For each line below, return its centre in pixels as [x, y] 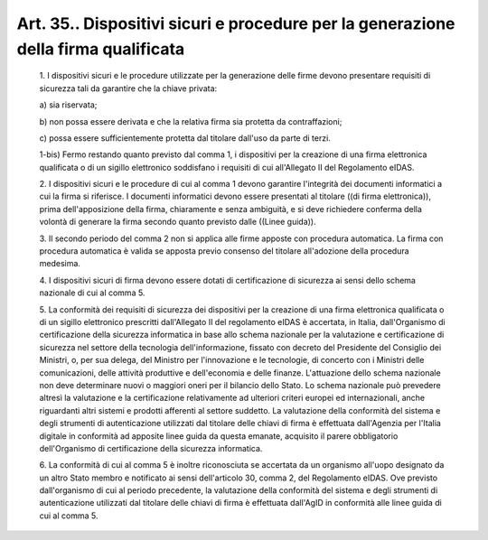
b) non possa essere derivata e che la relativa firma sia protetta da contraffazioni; [191, 121]
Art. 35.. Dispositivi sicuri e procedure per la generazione [236, 23]
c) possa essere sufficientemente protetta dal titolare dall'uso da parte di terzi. [185, 138]
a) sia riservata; [68, 105]
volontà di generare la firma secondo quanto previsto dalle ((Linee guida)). [178, 222]
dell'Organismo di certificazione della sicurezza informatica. [151, 448]
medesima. [60, 264]
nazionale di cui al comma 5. [92, 293]
